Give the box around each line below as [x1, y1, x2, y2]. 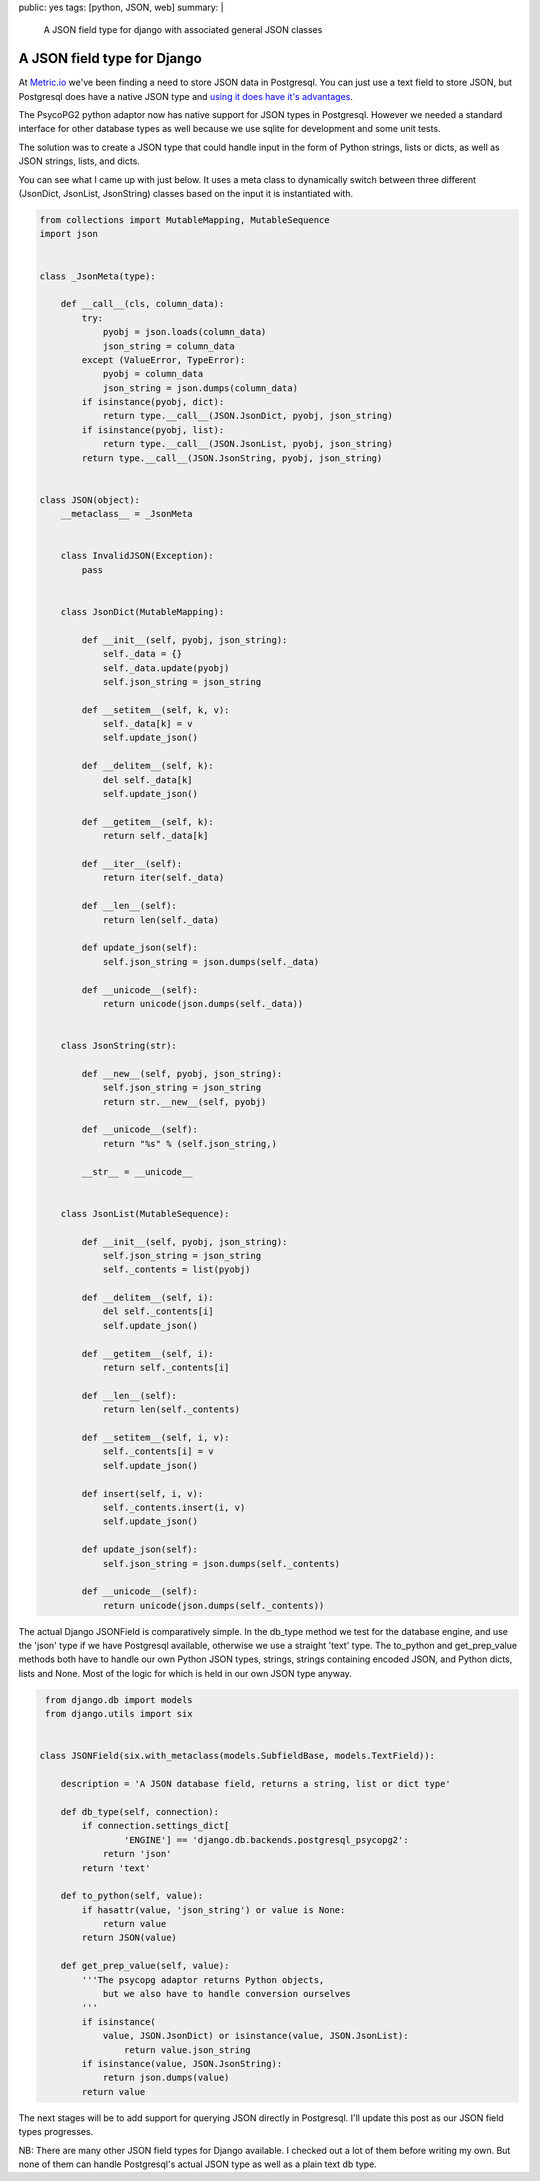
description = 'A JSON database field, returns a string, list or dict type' [60, 1778, 452, 1790]
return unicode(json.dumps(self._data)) [102, 998, 304, 1009]
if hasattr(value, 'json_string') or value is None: [81, 1904, 346, 1915]
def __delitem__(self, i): [81, 1292, 214, 1304]
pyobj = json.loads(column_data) [102, 326, 267, 338]
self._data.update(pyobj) [102, 662, 230, 674]
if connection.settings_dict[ [81, 1820, 230, 1832]
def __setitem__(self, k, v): [81, 704, 230, 715]
